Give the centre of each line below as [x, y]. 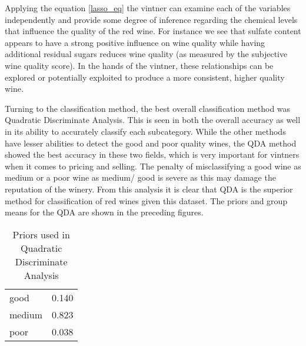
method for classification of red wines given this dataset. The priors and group [146, 200]
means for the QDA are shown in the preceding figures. [104, 212]
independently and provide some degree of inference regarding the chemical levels [151, 19]
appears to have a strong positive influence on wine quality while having [135, 42]
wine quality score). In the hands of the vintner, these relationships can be [139, 65]
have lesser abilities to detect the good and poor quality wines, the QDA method [151, 143]
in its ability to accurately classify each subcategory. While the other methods [145, 131]
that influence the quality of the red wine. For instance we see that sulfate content [153, 31]
